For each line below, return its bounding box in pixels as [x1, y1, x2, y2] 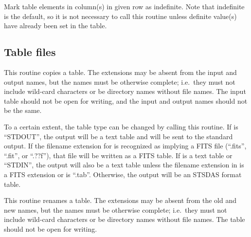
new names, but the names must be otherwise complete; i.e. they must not [4, 204, 227, 215]
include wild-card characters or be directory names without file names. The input [4, 86, 246, 96]
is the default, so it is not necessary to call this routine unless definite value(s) [4, 11, 237, 21]
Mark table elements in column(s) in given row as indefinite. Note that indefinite [4, 1, 245, 11]
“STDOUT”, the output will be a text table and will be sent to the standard [4, 131, 233, 141]
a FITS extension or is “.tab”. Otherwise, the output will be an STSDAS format [4, 169, 242, 179]
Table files [4, 44, 56, 59]
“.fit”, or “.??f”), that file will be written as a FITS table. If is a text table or [4, 150, 233, 160]
